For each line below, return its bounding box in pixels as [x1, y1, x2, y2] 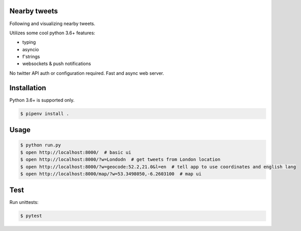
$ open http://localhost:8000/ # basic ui [20, 149, 132, 155]
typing [22, 39, 36, 46]
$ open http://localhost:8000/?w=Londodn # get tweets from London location [20, 157, 220, 162]
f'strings [22, 54, 41, 60]
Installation [9, 83, 46, 92]
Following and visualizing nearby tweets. [9, 20, 96, 27]
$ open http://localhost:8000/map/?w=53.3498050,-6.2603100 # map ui [20, 171, 202, 177]
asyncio [22, 46, 39, 52]
